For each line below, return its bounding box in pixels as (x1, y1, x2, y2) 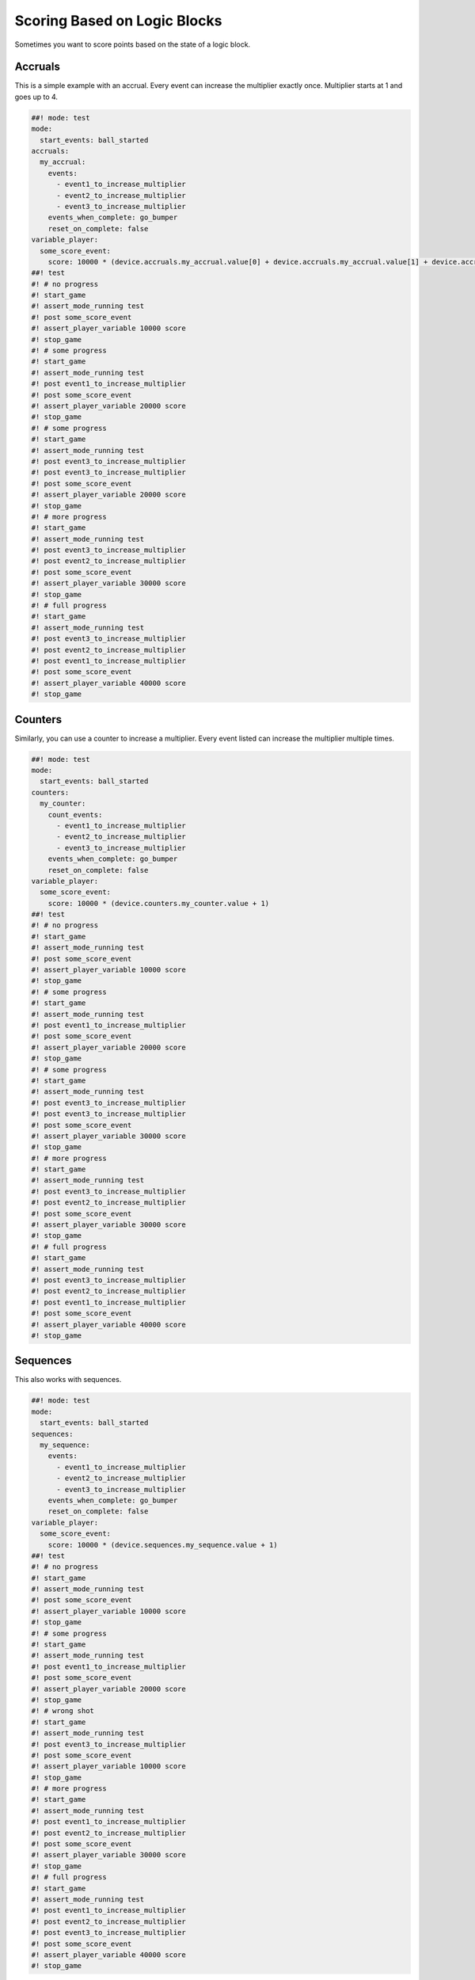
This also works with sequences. (14, 1375, 122, 1384)
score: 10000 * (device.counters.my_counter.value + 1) (47, 899, 270, 908)
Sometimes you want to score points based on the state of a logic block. (14, 40, 251, 49)
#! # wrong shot (31, 1707, 95, 1715)
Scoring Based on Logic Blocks (14, 12, 222, 29)
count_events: (47, 810, 103, 819)
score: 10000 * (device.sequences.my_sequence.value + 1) (47, 1540, 278, 1549)
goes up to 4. (14, 92, 59, 101)
